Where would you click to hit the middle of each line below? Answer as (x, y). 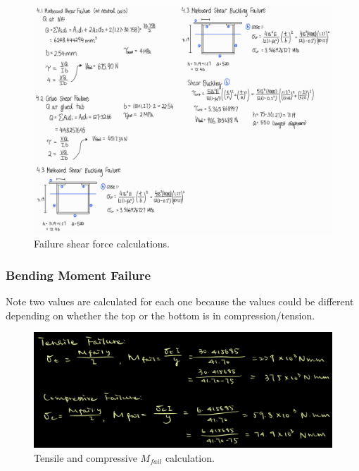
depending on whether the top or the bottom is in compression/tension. (160, 315)
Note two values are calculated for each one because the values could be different (180, 301)
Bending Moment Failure (78, 275)
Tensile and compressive (86, 457)
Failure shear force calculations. (102, 244)
